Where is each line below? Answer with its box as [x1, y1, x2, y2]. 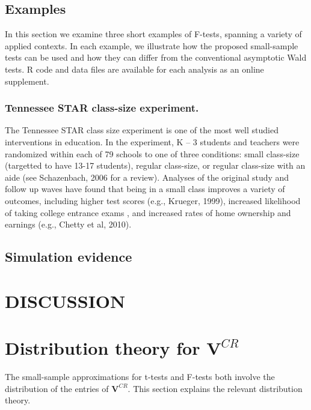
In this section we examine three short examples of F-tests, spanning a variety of [5, 28, 302, 40]
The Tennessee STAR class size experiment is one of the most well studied [5, 124, 279, 136]
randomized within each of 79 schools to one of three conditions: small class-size [5, 147, 300, 160]
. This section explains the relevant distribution [128, 382, 303, 394]
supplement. [5, 74, 49, 87]
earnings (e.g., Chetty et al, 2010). [5, 218, 132, 231]
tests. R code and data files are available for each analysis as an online [5, 62, 264, 75]
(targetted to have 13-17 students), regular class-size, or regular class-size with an [5, 159, 306, 172]
